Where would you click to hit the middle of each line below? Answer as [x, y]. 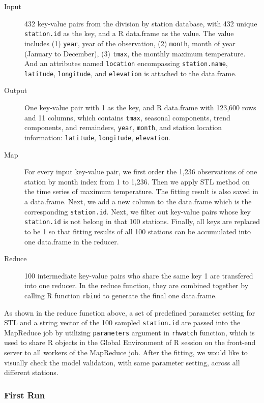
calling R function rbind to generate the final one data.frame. [121, 295]
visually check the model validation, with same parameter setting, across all [122, 362]
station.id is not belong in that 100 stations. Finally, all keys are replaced [142, 221]
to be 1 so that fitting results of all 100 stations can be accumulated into [138, 231]
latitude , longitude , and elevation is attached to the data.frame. [131, 73]
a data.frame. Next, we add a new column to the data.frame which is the [138, 201]
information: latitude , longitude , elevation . [97, 137]
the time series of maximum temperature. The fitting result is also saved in [141, 191]
